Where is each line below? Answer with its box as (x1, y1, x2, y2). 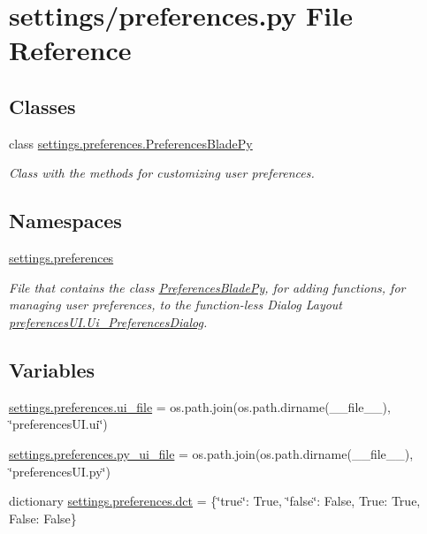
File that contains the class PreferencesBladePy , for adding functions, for (9, 278, 406, 296)
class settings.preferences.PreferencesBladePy (9, 133, 253, 152)
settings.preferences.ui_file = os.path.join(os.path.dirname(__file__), (9, 397, 391, 416)
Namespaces (9, 207, 122, 234)
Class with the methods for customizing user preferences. (9, 164, 315, 182)
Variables (9, 355, 95, 383)
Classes (9, 92, 76, 119)
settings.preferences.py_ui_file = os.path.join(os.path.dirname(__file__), (9, 444, 414, 462)
